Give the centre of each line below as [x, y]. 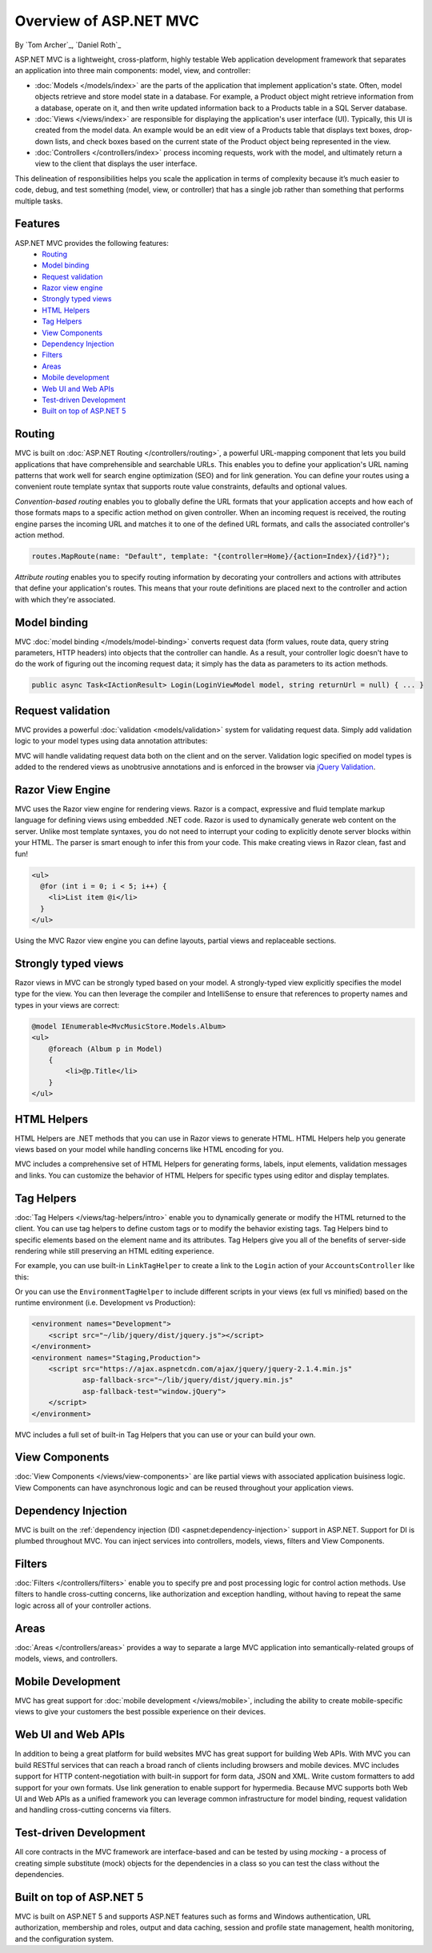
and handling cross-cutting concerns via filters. [93, 1810]
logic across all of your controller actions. [83, 1605]
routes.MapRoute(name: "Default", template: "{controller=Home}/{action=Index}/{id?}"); [211, 556]
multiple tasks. [39, 201]
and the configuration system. [64, 1939]
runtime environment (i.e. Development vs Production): [105, 1303]
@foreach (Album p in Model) [106, 1049]
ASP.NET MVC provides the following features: [92, 243]
